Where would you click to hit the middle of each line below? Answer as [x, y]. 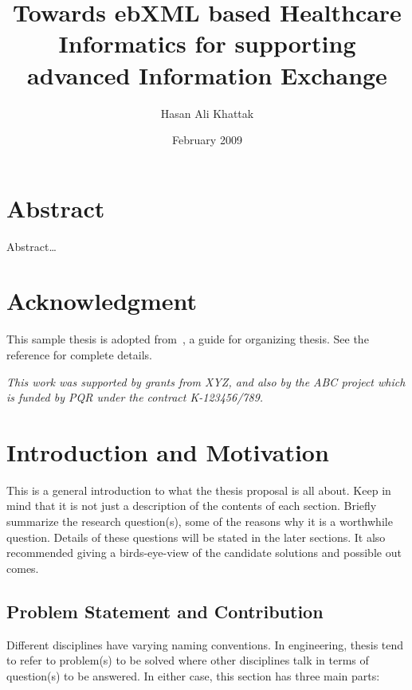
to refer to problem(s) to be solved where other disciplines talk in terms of [188, 660]
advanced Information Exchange [207, 74]
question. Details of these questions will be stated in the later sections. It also [196, 537]
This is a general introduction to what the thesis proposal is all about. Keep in [199, 490]
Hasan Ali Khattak [207, 113]
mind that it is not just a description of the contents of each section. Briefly [192, 506]
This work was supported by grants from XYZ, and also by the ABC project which [206, 381]
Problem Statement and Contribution [165, 611]
